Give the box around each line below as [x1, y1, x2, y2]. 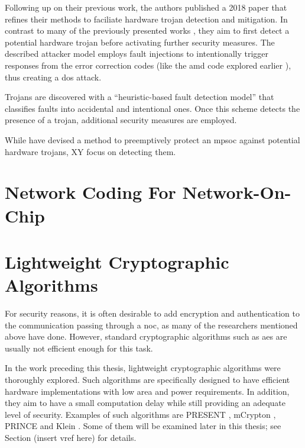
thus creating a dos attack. [5, 70, 102, 83]
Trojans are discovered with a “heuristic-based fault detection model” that [5, 91, 274, 103]
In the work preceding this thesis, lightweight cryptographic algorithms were [5, 362, 281, 374]
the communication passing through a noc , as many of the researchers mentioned [5, 318, 298, 331]
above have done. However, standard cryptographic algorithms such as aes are [5, 330, 287, 343]
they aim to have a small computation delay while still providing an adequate [5, 397, 286, 409]
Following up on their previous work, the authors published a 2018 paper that [5, 1, 287, 13]
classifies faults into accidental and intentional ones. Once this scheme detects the [5, 102, 300, 114]
